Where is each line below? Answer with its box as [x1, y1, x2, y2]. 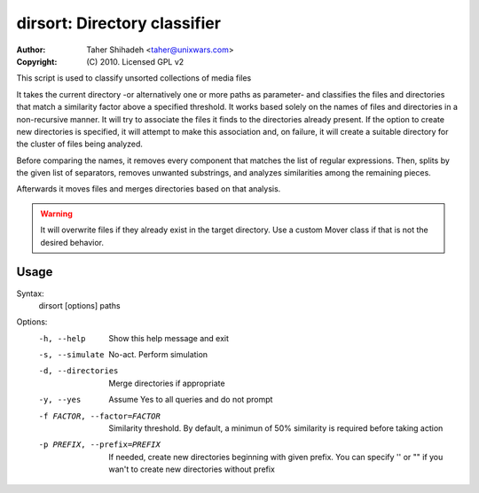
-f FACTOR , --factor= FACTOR [38, 411, 161, 421]
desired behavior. [40, 237, 104, 247]
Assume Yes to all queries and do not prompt [108, 395, 273, 405]
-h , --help [38, 333, 86, 343]
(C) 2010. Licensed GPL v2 [86, 56, 185, 67]
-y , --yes [38, 395, 82, 405]
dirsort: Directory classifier [16, 13, 222, 33]
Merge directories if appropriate [108, 378, 225, 388]
